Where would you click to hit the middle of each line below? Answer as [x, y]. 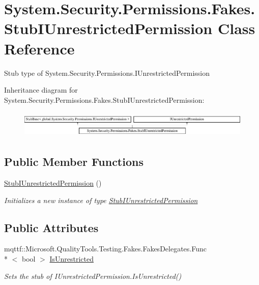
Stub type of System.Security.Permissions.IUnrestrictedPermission [107, 73]
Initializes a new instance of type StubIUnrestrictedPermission [101, 200]
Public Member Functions [74, 162]
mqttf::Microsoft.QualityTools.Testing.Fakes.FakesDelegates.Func [105, 249]
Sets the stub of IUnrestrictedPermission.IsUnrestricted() [93, 276]
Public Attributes [51, 227]
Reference [39, 48]
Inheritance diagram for [41, 90]
